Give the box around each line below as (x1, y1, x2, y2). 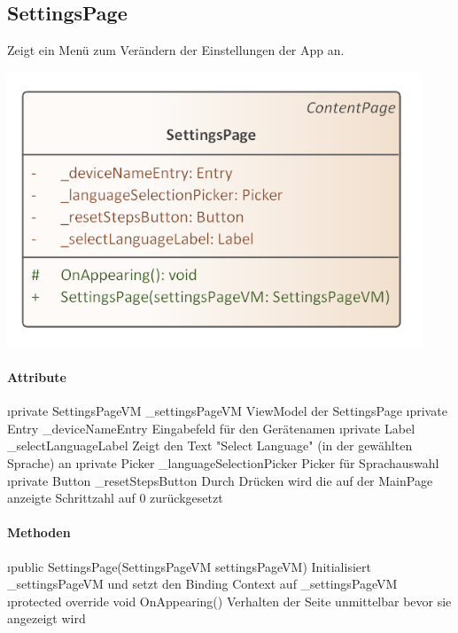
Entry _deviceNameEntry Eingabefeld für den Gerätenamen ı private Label (7, 418, 415, 437)
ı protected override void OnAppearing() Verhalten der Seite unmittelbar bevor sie (7, 591, 452, 610)
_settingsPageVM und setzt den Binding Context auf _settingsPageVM (7, 574, 398, 593)
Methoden (7, 523, 71, 542)
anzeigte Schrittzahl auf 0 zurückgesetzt (7, 488, 223, 507)
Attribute (7, 368, 66, 387)
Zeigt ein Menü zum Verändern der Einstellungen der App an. (7, 41, 345, 59)
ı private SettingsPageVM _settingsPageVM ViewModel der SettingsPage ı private (7, 402, 447, 420)
